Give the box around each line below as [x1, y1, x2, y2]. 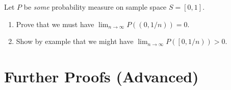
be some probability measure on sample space [23, 2, 167, 12]
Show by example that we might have [16, 36, 134, 47]
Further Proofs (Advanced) [4, 65, 199, 86]
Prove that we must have [16, 18, 94, 29]
